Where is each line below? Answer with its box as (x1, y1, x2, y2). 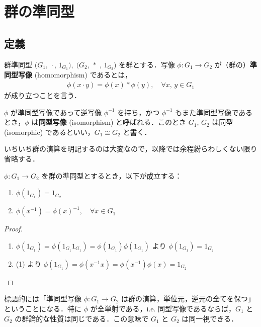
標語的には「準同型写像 (4, 293, 81, 304)
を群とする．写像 (119, 59, 175, 69)
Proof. (4, 223, 23, 234)
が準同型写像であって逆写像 (11, 107, 102, 117)
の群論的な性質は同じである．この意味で (15, 313, 149, 323)
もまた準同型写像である (175, 107, 253, 117)
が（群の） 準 (214, 59, 257, 69)
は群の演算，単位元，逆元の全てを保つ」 (121, 293, 255, 304)
